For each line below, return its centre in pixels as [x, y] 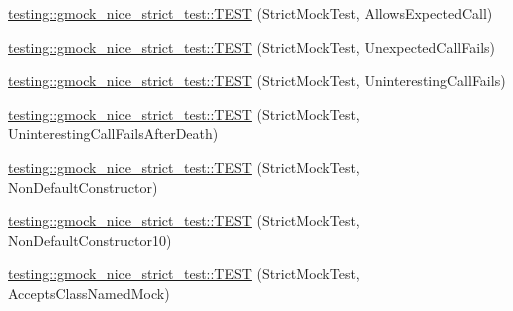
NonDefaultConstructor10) [90, 239]
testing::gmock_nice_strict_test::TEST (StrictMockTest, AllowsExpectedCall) [250, 13]
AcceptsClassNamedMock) [89, 292]
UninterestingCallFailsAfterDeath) [113, 133]
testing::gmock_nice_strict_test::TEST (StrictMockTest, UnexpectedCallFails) [251, 46]
